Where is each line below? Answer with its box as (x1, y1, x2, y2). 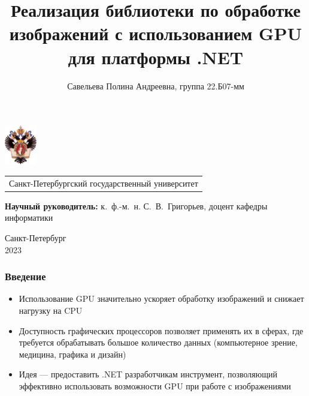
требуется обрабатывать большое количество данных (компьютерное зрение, (19, 336, 298, 349)
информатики (5, 211, 53, 224)
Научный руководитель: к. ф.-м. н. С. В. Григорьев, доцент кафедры (5, 199, 268, 212)
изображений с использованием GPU (9, 21, 302, 46)
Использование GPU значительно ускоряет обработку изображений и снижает (19, 292, 304, 305)
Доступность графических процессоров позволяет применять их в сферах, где (19, 324, 304, 337)
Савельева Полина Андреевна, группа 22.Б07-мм (67, 79, 244, 92)
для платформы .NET (68, 44, 244, 69)
